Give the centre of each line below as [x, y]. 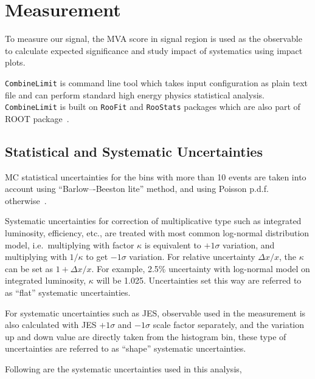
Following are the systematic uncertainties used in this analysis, [123, 368]
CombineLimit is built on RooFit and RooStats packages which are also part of [153, 107]
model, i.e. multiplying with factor [70, 244]
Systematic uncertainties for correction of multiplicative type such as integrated [153, 221]
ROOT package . [37, 118]
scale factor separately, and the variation [229, 325]
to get [97, 257]
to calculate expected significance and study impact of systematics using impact [154, 50]
